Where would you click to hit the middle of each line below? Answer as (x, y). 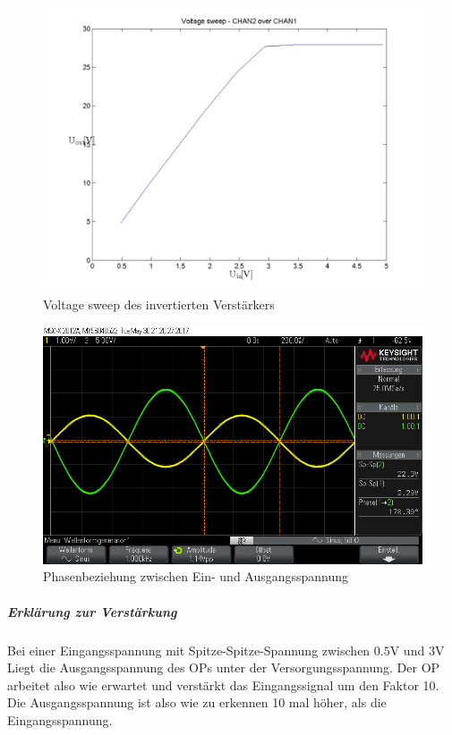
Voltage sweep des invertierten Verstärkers (159, 304)
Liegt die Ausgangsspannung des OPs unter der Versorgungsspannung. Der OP (224, 667)
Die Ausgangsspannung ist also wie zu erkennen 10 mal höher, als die (197, 702)
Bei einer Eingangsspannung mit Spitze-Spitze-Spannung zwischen (189, 650)
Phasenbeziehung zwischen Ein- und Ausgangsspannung (196, 576)
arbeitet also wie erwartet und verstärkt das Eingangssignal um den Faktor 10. (223, 684)
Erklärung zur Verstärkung (92, 611)
